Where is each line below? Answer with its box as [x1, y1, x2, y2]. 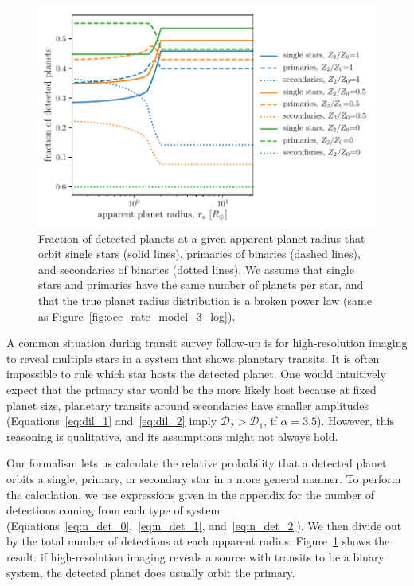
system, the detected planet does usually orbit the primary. [6, 564, 295, 580]
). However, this [317, 412, 395, 429]
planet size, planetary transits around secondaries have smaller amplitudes [6, 397, 369, 413]
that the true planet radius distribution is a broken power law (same [38, 292, 372, 309]
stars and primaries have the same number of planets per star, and [38, 276, 364, 293]
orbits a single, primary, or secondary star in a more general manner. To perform [6, 471, 401, 487]
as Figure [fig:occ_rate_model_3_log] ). [38, 307, 236, 324]
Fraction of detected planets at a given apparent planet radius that [38, 229, 365, 246]
